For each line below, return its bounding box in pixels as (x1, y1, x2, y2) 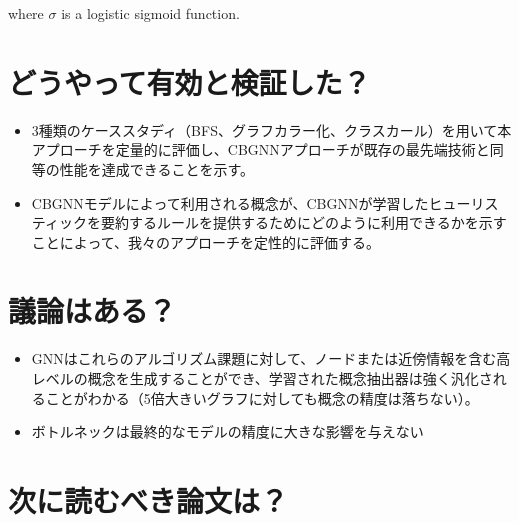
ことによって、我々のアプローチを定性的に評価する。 (31, 231, 380, 252)
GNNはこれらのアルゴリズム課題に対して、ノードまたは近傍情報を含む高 (31, 348, 511, 369)
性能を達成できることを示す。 (59, 158, 255, 179)
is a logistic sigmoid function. (61, 3, 240, 23)
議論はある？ (8, 290, 177, 331)
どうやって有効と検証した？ (8, 61, 371, 102)
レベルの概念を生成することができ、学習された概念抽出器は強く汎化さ (31, 368, 493, 388)
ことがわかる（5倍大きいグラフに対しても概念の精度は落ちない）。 (45, 387, 479, 408)
